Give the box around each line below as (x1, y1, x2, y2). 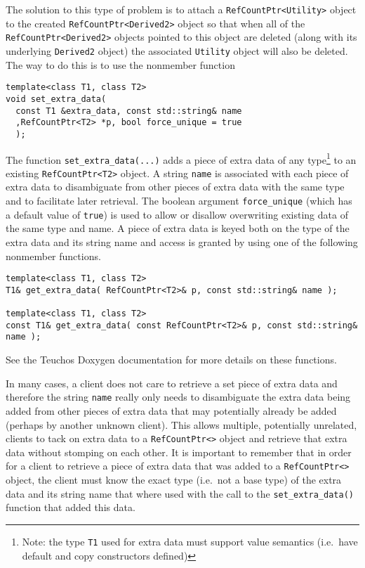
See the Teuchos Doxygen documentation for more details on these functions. (6, 352, 337, 367)
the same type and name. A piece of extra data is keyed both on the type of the (6, 221, 350, 235)
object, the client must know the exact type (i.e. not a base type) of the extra (6, 472, 342, 487)
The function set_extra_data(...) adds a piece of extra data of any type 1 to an (6, 150, 357, 167)
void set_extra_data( (6, 93, 107, 104)
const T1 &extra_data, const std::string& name (15, 105, 242, 116)
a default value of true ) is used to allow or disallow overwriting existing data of (6, 207, 348, 221)
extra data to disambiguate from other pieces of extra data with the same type (6, 179, 345, 194)
